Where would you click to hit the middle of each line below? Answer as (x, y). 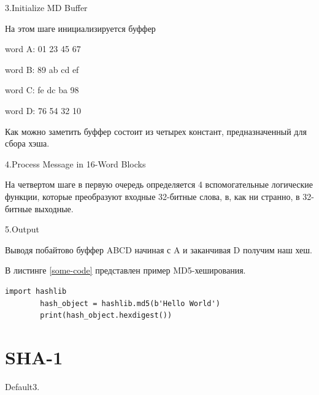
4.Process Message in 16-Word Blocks (75, 163)
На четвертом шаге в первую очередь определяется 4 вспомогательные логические (159, 184)
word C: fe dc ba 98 (42, 90)
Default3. (22, 386)
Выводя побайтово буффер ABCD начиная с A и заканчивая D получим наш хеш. (159, 249)
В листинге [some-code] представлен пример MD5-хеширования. (125, 270)
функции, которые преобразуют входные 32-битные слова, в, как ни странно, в (152, 196)
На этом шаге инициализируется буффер (80, 28)
